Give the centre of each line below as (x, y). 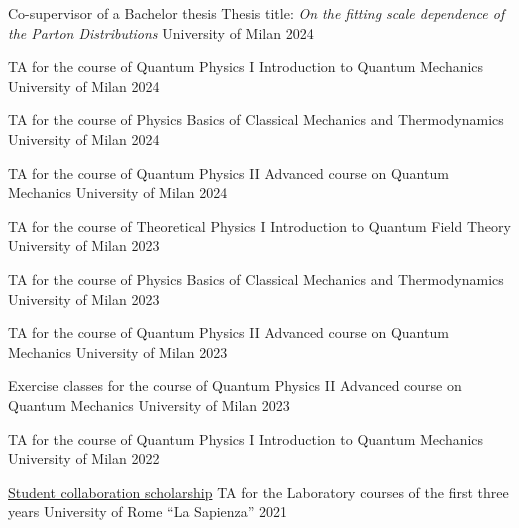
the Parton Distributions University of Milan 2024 (161, 32)
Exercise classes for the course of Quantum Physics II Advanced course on (235, 385)
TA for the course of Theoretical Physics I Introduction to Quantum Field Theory (259, 225)
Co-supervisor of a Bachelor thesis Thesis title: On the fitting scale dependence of (256, 13)
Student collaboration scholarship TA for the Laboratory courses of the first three (258, 491)
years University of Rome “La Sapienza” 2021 (148, 511)
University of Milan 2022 (84, 458)
